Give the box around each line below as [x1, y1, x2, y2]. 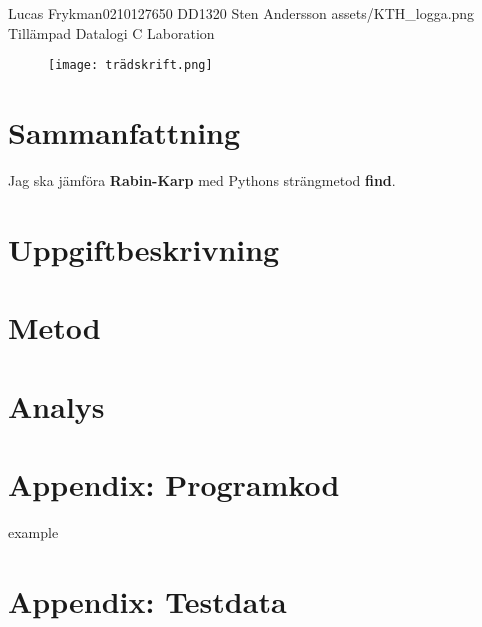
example [8, 521, 59, 542]
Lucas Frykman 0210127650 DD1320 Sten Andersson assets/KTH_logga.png [8, 3, 475, 23]
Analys [8, 385, 105, 426]
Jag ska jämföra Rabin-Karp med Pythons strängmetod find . [8, 169, 396, 190]
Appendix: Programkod [8, 463, 340, 504]
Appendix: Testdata [8, 580, 287, 621]
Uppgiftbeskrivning [8, 228, 280, 269]
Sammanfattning [8, 112, 241, 153]
